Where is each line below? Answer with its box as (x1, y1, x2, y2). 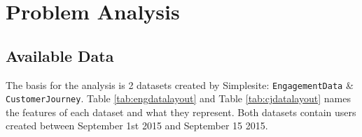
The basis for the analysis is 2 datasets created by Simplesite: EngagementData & (6, 77, 354, 92)
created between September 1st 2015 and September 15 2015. (6, 118, 268, 133)
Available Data (6, 45, 114, 66)
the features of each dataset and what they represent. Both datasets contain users (6, 104, 356, 119)
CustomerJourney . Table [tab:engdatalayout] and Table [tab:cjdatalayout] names (6, 91, 351, 106)
